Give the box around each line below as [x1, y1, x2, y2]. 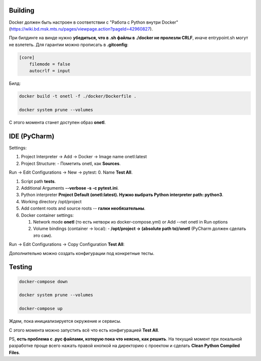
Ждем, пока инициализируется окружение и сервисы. [9, 318, 122, 324]
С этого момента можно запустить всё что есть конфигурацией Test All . [9, 327, 159, 333]
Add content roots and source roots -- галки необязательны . [21, 206, 146, 211]
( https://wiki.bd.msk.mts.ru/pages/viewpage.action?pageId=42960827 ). [9, 26, 153, 31]
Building [9, 6, 35, 15]
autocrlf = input [29, 68, 71, 74]
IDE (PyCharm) [9, 132, 55, 140]
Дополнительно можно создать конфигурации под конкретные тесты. [9, 250, 155, 256]
